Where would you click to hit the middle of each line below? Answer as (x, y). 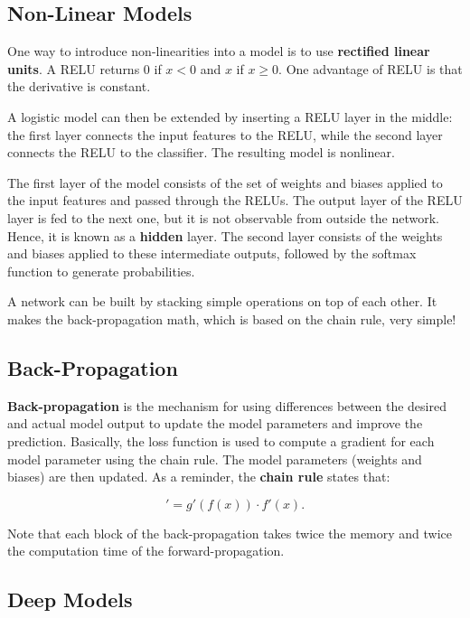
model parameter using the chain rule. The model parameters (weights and (215, 459)
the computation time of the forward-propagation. (146, 551)
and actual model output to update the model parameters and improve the (215, 423)
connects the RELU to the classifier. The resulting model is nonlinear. (201, 152)
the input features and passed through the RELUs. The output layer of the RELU (235, 200)
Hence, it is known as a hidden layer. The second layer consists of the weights (225, 235)
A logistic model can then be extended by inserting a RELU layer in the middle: (230, 116)
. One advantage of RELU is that (371, 68)
